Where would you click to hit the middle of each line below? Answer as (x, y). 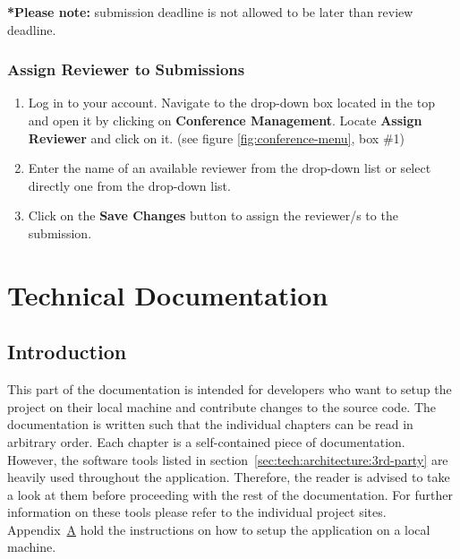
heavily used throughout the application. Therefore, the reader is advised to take (229, 477)
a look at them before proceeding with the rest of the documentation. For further (230, 494)
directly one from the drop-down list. (129, 185)
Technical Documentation (168, 294)
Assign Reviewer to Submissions (126, 69)
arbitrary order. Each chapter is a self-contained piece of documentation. (206, 441)
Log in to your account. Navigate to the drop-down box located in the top (231, 103)
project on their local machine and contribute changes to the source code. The (222, 406)
